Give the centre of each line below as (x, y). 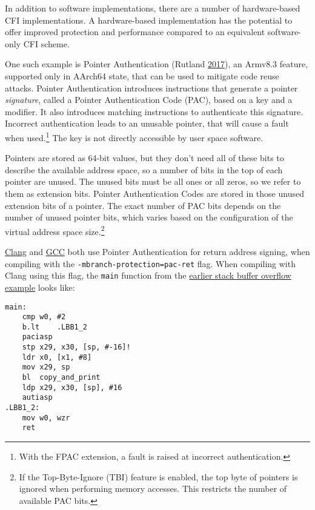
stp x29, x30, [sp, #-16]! (76, 347)
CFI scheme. (46, 43)
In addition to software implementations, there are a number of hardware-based (153, 8)
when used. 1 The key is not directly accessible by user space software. (134, 136)
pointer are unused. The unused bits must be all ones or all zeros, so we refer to (153, 181)
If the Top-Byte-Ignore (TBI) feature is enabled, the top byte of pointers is (158, 476)
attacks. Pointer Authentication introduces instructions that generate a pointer (151, 88)
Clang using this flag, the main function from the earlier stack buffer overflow (148, 275)
